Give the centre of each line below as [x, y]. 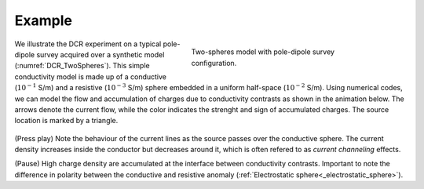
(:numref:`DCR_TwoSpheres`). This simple [82, 66]
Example [43, 20]
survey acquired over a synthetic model [101, 54]
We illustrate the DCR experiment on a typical [88, 44]
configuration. [214, 63]
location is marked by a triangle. [66, 121]
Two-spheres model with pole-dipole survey [263, 52]
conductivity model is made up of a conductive [90, 76]
